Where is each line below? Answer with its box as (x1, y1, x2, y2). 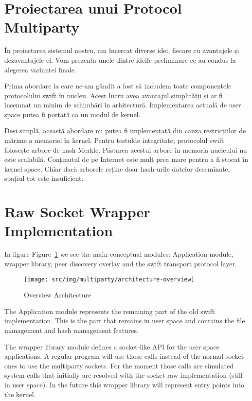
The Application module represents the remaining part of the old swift (4, 306, 215, 316)
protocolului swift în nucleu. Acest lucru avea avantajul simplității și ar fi (4, 90, 223, 100)
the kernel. (4, 389, 36, 399)
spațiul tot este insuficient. (4, 173, 84, 183)
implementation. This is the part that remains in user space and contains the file (4, 315, 245, 326)
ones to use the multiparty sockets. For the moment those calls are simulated (4, 360, 234, 370)
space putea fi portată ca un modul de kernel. (4, 109, 141, 119)
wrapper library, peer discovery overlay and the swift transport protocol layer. (4, 258, 237, 268)
